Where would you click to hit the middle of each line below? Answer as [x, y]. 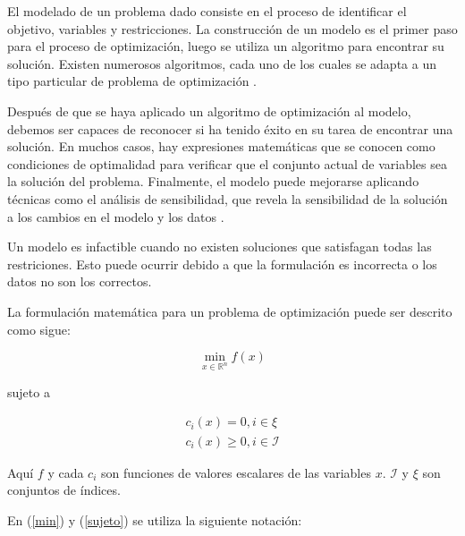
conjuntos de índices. [64, 490]
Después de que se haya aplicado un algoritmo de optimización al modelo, [209, 111]
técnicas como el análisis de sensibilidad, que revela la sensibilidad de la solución [228, 198]
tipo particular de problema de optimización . [132, 81]
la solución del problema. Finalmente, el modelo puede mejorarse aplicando [213, 181]
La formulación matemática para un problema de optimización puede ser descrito [230, 311]
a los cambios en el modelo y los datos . [116, 216]
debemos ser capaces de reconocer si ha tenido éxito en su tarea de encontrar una [230, 128]
